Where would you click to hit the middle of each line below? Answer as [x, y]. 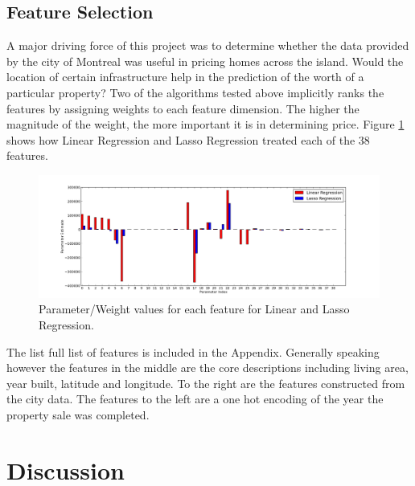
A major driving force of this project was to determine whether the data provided [208, 45]
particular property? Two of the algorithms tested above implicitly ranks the [195, 92]
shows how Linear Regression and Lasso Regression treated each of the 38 [188, 139]
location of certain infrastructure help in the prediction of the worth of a [185, 77]
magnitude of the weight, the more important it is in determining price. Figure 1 [205, 124]
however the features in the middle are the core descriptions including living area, [207, 368]
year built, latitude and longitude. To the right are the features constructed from [206, 383]
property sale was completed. [78, 414]
